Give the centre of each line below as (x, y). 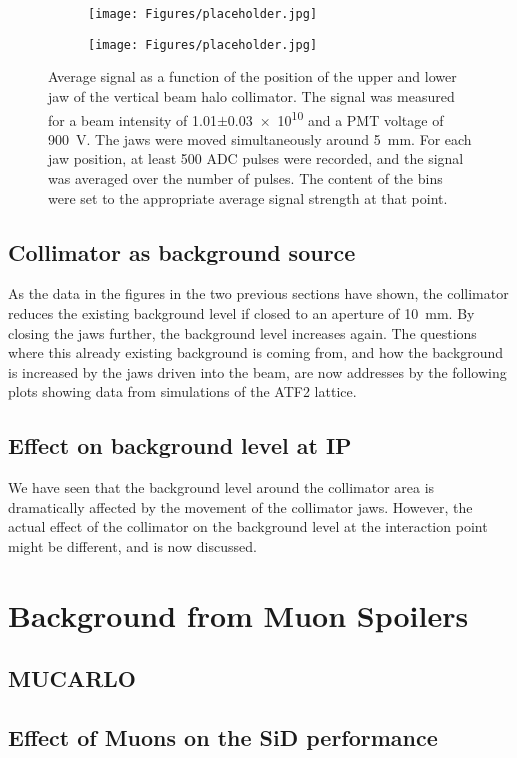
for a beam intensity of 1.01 (132, 119)
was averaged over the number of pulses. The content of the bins (245, 177)
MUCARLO (72, 678)
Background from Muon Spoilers (238, 614)
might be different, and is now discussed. (132, 545)
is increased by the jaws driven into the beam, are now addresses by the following (257, 371)
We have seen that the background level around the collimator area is (221, 487)
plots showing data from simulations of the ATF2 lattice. (182, 391)
